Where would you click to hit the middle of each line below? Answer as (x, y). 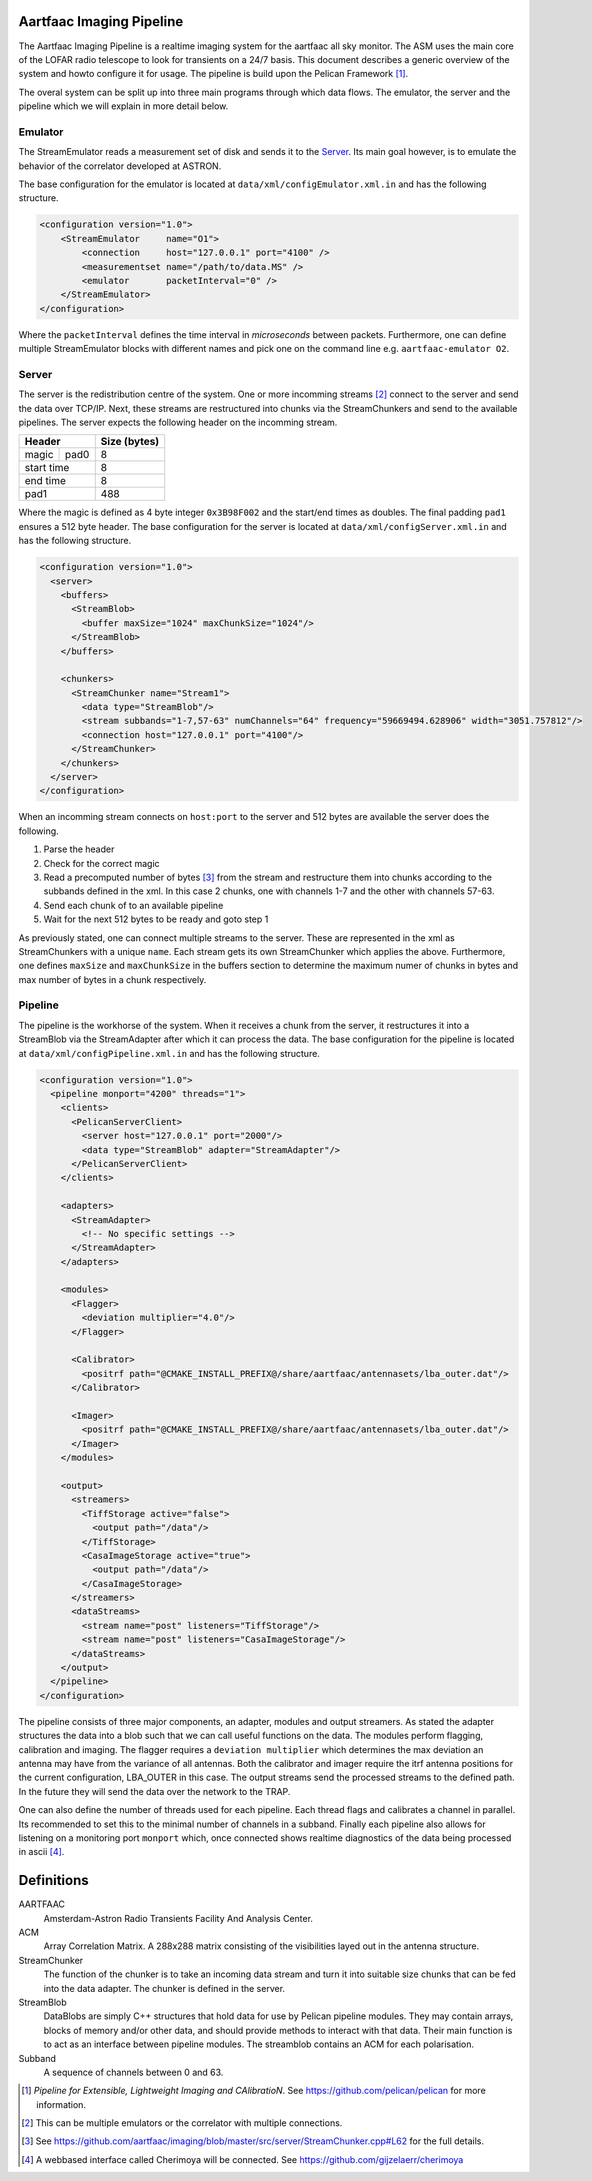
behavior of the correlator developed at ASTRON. (120, 166)
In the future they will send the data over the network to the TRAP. (154, 1791)
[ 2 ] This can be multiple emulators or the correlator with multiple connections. (182, 2123)
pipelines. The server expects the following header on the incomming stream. (178, 422)
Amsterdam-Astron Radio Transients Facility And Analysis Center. (178, 1918)
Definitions (53, 1880)
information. (61, 2104)
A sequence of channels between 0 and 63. (133, 2072)
